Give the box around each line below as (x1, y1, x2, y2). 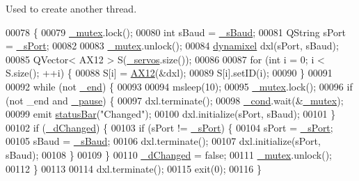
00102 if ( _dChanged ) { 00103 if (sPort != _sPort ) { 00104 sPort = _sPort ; (6, 120, 333, 134)
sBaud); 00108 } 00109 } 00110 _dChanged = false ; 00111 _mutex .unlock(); (6, 147, 332, 162)
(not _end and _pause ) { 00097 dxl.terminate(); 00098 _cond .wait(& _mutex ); (6, 93, 344, 107)
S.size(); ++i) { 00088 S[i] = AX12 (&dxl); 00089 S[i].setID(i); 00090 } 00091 (6, 65, 333, 80)
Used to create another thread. (6, 1, 137, 15)
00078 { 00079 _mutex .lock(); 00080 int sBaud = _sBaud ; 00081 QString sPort (6, 24, 346, 39)
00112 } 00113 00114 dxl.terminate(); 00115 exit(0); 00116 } (6, 161, 262, 175)
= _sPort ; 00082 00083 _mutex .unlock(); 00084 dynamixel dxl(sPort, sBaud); (6, 38, 339, 53)
